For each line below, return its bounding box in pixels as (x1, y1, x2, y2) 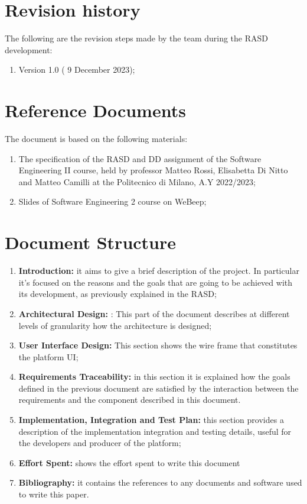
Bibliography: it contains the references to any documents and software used (18, 476, 302, 489)
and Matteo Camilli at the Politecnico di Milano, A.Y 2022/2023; (18, 175, 256, 188)
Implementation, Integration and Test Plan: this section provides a (18, 413, 284, 426)
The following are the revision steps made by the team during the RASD (5, 32, 268, 44)
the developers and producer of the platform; (18, 437, 181, 449)
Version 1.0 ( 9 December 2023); (18, 63, 135, 76)
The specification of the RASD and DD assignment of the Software (18, 152, 262, 164)
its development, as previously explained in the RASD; (18, 287, 217, 300)
